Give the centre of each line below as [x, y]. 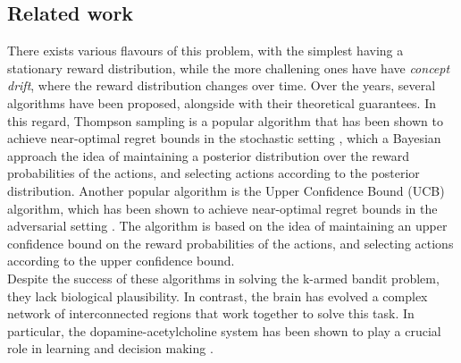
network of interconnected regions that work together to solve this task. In [211, 313]
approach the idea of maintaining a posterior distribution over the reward [209, 155]
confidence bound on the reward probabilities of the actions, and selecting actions [230, 243]
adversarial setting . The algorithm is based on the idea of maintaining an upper [227, 226]
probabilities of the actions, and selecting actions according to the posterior [214, 173]
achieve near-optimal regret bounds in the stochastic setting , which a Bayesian [224, 138]
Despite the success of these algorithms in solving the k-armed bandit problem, [223, 278]
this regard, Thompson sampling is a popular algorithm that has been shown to [225, 120]
